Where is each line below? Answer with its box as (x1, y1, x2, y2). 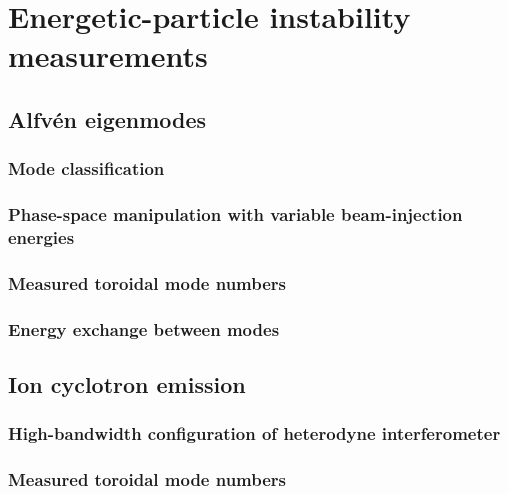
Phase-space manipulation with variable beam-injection (8, 202, 463, 227)
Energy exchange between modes (8, 316, 280, 341)
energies (8, 225, 75, 250)
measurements (8, 35, 208, 76)
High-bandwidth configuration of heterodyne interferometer (8, 421, 501, 446)
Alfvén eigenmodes (8, 103, 207, 134)
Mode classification (8, 156, 165, 181)
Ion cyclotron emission (8, 369, 246, 400)
